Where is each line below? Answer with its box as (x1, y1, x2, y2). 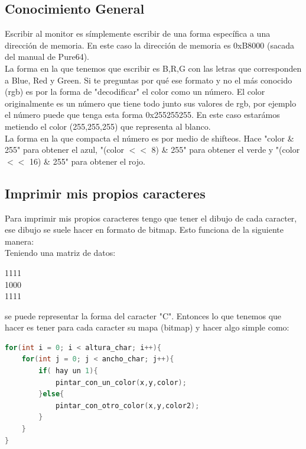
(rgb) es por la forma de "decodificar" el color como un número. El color (5, 85, 265, 98)
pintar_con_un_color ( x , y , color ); (55, 378, 187, 387)
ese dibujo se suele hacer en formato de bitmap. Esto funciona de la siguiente (5, 223, 284, 236)
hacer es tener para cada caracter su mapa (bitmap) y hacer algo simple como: (5, 321, 289, 333)
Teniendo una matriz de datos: (5, 246, 116, 259)
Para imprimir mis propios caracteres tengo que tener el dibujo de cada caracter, (5, 211, 297, 224)
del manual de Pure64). (5, 50, 89, 63)
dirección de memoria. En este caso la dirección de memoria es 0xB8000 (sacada (5, 39, 294, 51)
